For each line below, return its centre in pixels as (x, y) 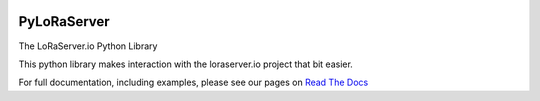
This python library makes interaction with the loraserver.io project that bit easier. (186, 64)
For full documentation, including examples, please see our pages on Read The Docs (193, 82)
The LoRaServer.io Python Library (88, 46)
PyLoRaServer (64, 21)
